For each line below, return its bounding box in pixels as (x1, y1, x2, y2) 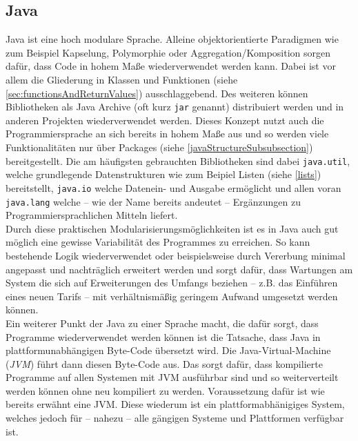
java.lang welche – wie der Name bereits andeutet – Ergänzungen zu (6, 194, 301, 208)
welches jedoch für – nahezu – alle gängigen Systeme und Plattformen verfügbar (6, 411, 344, 425)
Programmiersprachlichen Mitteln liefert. (6, 208, 178, 222)
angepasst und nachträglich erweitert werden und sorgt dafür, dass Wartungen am (6, 262, 353, 276)
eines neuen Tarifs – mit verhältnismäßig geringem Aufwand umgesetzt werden (6, 288, 338, 303)
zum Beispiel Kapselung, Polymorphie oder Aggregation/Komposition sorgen (6, 45, 331, 59)
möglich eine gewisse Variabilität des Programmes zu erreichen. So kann (6, 235, 310, 249)
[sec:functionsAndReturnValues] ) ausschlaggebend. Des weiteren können (6, 86, 308, 100)
